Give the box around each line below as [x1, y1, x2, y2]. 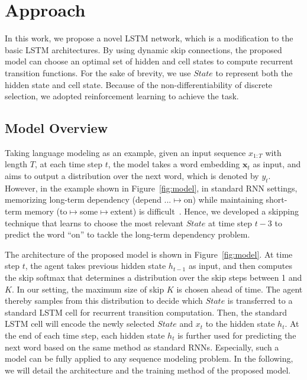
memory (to [24, 205, 67, 217]
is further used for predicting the [177, 329, 296, 341]
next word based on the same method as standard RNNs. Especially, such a [5, 340, 279, 353]
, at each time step [34, 158, 102, 170]
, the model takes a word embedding [108, 158, 240, 170]
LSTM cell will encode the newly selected [5, 317, 155, 330]
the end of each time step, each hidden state [5, 329, 165, 341]
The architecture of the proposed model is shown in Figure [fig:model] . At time [5, 248, 293, 260]
